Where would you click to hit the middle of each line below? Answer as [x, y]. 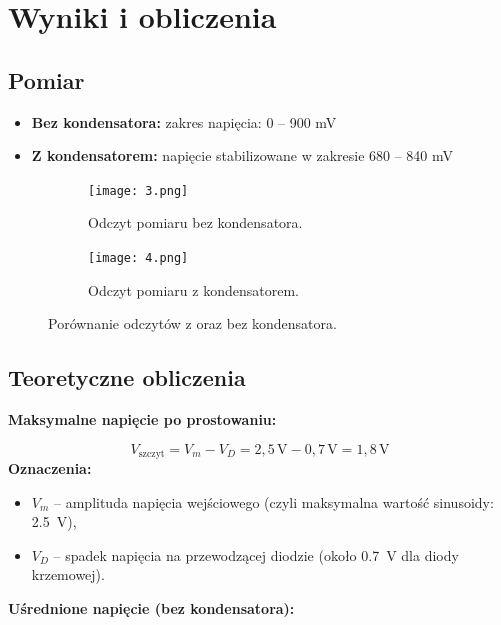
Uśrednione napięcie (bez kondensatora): [151, 608]
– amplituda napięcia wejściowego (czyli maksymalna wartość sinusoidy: [274, 501]
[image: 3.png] [138, 190]
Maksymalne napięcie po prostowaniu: [142, 419]
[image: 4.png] [138, 258]
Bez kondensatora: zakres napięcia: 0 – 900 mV [184, 121]
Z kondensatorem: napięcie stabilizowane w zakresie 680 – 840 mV [242, 155]
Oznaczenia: [50, 468]
